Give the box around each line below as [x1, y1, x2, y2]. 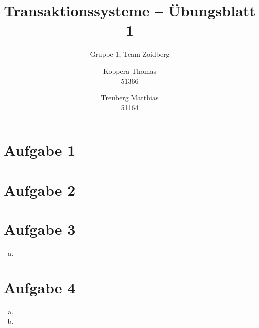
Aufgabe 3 [4, 219, 76, 239]
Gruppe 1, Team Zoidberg [90, 49, 170, 59]
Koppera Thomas [103, 65, 156, 76]
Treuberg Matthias [101, 92, 159, 103]
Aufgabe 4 [4, 277, 76, 297]
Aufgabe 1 [4, 140, 76, 160]
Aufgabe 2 [4, 179, 76, 200]
